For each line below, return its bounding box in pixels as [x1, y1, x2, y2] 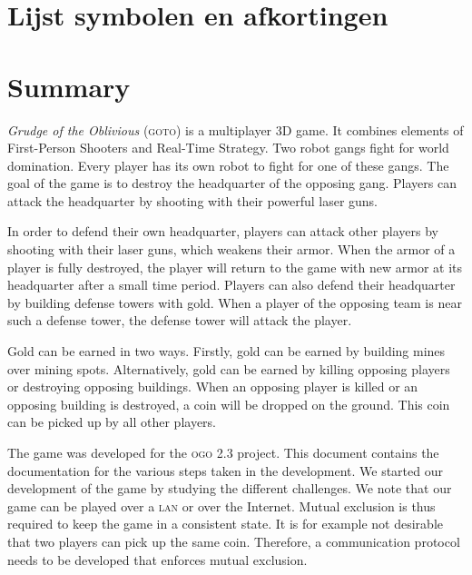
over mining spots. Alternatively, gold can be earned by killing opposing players [7, 359, 450, 378]
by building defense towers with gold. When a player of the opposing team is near [7, 292, 462, 312]
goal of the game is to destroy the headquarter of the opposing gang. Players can [7, 173, 457, 193]
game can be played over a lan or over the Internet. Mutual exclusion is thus [7, 496, 436, 515]
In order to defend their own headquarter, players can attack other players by [7, 222, 438, 241]
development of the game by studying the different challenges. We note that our [7, 479, 452, 498]
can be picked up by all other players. [7, 412, 216, 431]
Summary [7, 67, 131, 104]
